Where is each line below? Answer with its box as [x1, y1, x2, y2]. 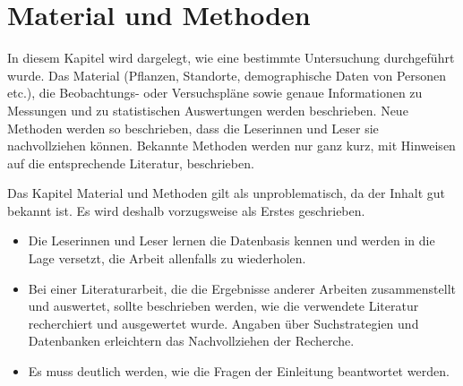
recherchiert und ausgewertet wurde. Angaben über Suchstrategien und [28, 313, 419, 332]
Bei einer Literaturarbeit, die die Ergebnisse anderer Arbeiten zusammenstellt [28, 279, 456, 297]
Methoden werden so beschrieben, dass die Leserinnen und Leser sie [7, 118, 379, 137]
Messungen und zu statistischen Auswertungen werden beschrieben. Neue [7, 100, 408, 119]
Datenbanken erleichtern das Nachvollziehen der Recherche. [28, 331, 355, 350]
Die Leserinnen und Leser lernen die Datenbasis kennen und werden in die [28, 231, 435, 250]
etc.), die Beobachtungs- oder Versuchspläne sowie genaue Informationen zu [7, 83, 423, 102]
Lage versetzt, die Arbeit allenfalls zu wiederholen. [28, 249, 306, 268]
